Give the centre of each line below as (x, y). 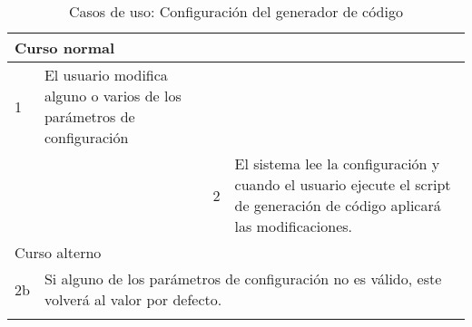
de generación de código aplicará (338, 205)
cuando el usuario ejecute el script (343, 184)
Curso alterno (58, 252)
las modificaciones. (294, 226)
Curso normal (65, 48)
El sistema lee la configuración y (337, 163)
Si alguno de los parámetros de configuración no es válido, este (243, 279)
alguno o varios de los (113, 96)
